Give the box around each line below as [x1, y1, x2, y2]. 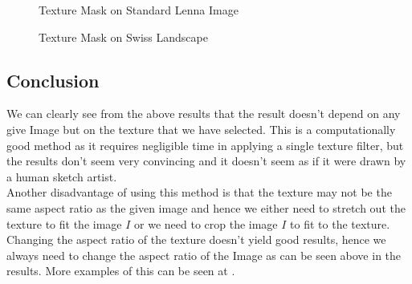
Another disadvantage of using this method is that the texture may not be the [6, 184, 392, 201]
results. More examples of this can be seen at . [6, 262, 235, 279]
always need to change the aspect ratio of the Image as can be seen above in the [6, 246, 402, 263]
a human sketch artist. [6, 168, 117, 185]
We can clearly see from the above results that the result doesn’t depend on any [6, 105, 401, 122]
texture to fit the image [6, 215, 122, 232]
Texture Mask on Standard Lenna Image [39, 2, 239, 18]
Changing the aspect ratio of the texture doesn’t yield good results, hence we [6, 231, 386, 248]
